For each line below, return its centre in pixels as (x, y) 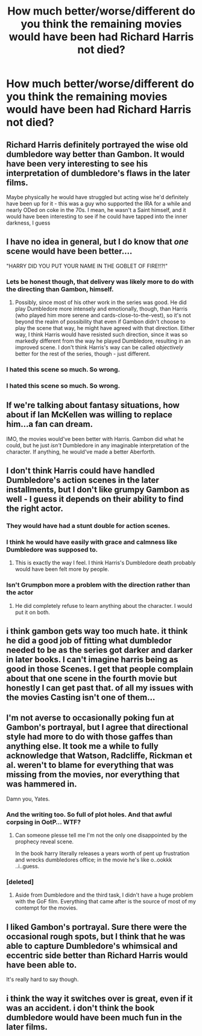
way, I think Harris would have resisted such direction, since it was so (101, 335)
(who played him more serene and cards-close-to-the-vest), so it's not (103, 315)
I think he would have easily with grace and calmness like (92, 542)
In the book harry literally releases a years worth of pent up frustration (102, 853)
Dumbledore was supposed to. (52, 549)
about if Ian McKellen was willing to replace (90, 415)
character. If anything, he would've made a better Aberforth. (81, 452)
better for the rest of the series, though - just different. (83, 354)
